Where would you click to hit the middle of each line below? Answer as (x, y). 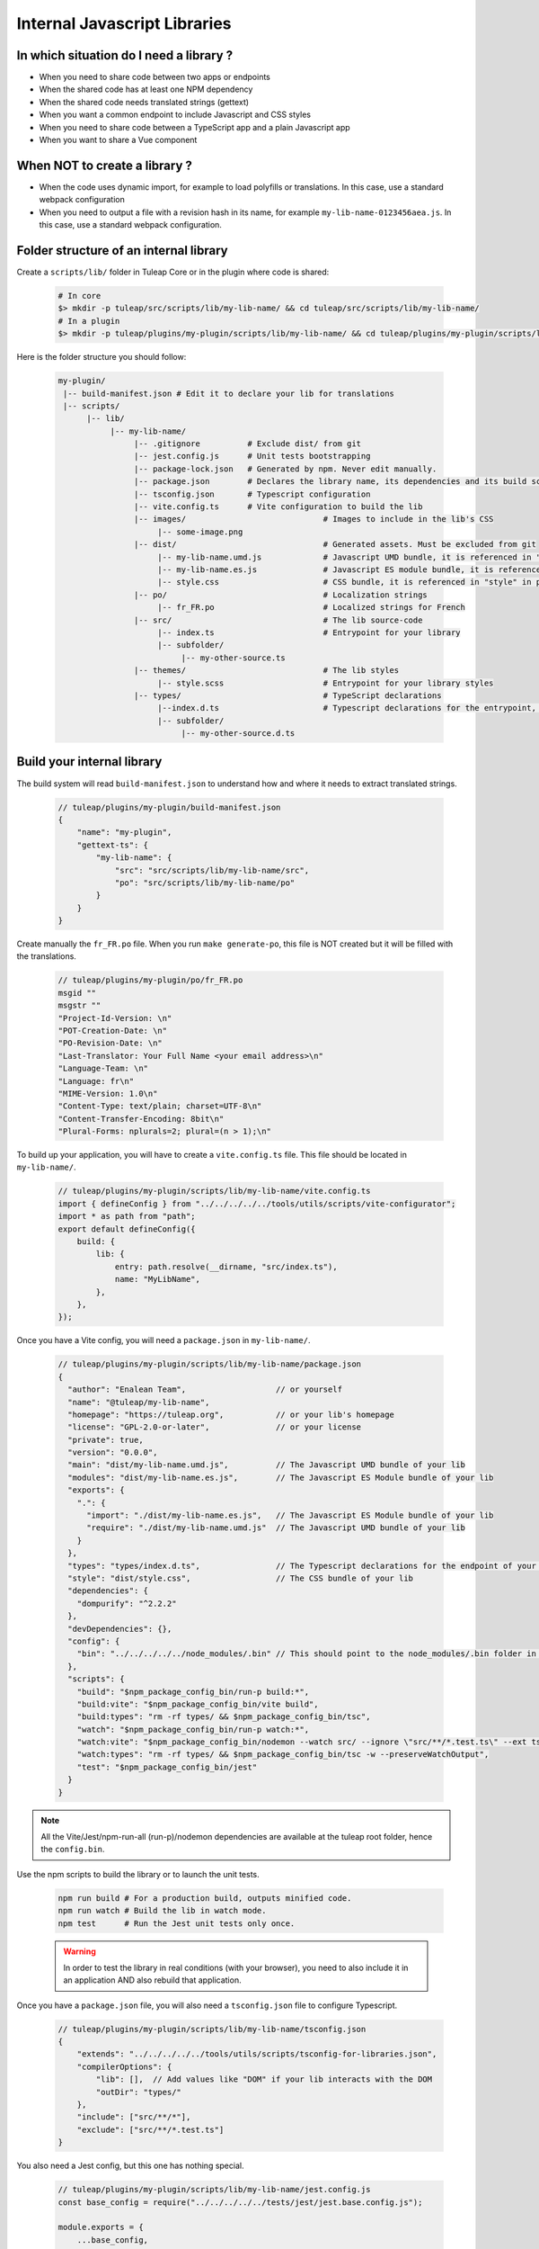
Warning (80, 1951)
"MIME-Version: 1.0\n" (108, 1093)
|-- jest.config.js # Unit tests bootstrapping (252, 456)
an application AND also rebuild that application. (152, 1980)
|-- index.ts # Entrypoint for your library (309, 632)
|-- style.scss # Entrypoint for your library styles (326, 683)
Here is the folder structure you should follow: (102, 357)
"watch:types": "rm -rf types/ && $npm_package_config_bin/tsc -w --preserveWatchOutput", (283, 1755)
